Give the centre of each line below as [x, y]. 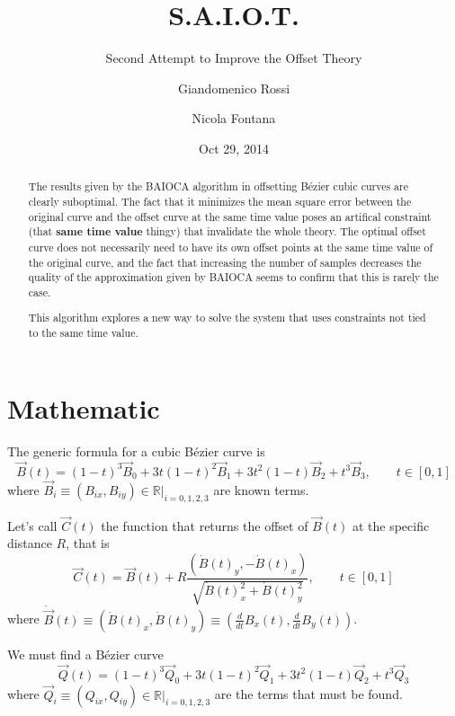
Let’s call [32, 525]
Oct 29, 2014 [234, 148]
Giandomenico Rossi [234, 88]
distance [30, 543]
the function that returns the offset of [205, 525]
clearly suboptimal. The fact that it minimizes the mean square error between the [220, 201]
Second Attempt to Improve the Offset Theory [234, 58]
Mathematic [84, 407]
